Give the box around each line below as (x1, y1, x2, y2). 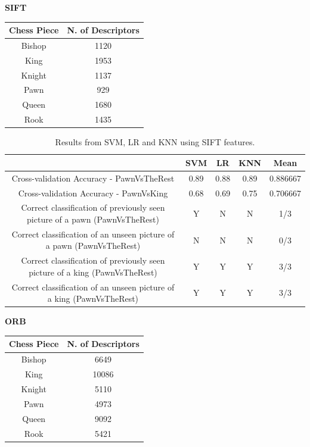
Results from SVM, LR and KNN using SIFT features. (55, 136, 255, 148)
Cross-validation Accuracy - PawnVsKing (18, 186, 168, 199)
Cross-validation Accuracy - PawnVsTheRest (11, 171, 175, 184)
